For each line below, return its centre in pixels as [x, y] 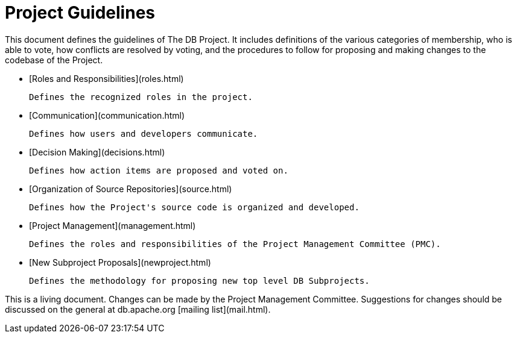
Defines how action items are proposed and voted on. [159, 170]
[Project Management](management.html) [113, 225]
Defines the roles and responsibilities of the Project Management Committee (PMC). [235, 244]
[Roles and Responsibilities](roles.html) [106, 78]
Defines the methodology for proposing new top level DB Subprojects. [199, 280]
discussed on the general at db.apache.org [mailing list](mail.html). [138, 309]
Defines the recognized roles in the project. [141, 97]
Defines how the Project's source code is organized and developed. [194, 207]
